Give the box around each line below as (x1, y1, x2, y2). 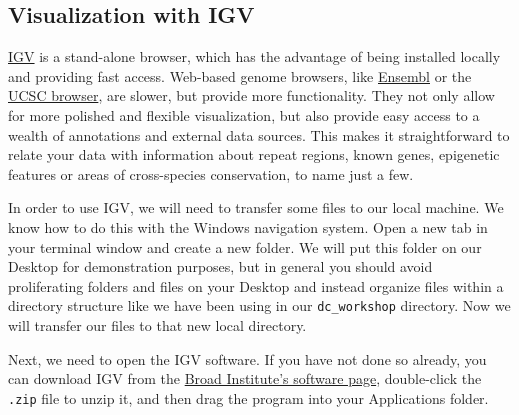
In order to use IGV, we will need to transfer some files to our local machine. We (8, 197, 504, 218)
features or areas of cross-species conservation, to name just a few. (8, 163, 414, 184)
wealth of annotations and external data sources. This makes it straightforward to (8, 124, 510, 145)
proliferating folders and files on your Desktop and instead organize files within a (8, 275, 504, 296)
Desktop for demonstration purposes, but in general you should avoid (8, 256, 433, 277)
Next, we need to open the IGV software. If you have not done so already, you (8, 348, 487, 369)
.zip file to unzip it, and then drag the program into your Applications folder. (8, 387, 489, 408)
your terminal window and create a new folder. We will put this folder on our (8, 236, 482, 257)
